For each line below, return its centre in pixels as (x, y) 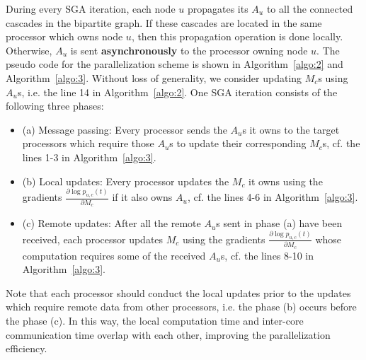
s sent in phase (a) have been (279, 223)
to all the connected (310, 8)
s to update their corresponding (238, 143)
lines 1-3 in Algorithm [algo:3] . (89, 157)
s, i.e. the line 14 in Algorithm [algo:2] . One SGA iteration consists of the (177, 92)
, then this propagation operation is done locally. (237, 36)
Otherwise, (29, 50)
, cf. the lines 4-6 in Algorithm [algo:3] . (273, 197)
